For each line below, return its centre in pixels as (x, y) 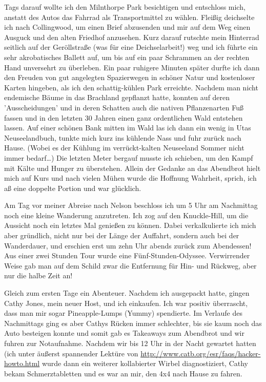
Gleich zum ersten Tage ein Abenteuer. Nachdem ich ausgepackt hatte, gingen (127, 293)
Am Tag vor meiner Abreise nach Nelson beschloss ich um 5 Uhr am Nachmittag (131, 205)
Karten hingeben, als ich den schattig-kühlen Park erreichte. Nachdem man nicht (131, 87)
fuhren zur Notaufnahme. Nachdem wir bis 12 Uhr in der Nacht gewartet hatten (130, 343)
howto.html (22, 363)
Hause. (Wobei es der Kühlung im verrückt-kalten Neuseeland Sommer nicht (124, 148)
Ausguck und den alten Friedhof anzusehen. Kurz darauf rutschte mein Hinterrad (132, 37)
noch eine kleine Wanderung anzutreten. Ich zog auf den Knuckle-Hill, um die (126, 215)
